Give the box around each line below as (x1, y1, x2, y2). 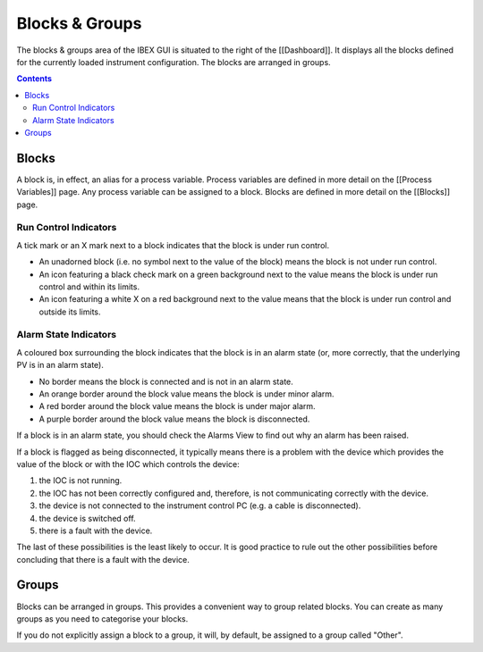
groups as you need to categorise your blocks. (16, 613, 189, 624)
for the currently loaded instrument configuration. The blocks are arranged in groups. (16, 56, 331, 67)
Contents (16, 73, 53, 84)
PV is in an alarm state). (16, 360, 105, 371)
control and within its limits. (38, 281, 140, 292)
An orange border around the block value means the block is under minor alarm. (38, 389, 335, 399)
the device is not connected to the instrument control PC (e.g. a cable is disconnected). (38, 500, 361, 511)
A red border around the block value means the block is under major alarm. (38, 401, 317, 412)
